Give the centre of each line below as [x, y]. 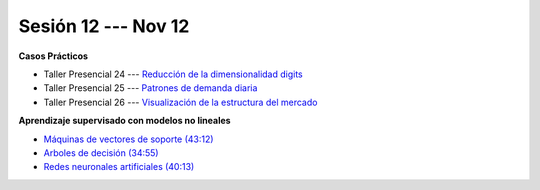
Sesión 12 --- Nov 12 [104, 26]
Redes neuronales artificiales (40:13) [119, 167]
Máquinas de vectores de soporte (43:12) [128, 139]
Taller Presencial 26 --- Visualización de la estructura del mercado [180, 102]
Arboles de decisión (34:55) [101, 152]
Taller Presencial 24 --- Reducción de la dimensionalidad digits [173, 74]
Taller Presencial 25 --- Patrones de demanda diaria [150, 88]
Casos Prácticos [53, 56]
